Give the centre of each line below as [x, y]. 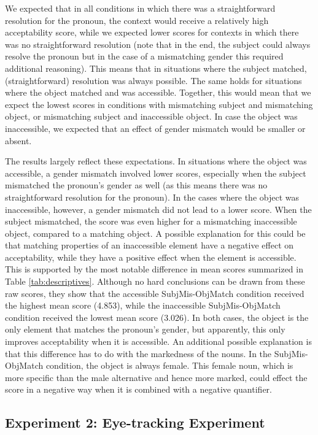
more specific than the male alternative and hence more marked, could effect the [156, 377]
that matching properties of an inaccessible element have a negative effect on [149, 245]
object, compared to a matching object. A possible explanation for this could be [155, 233]
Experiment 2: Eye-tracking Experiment [135, 422]
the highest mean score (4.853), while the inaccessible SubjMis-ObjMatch [143, 305]
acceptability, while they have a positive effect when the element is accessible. [151, 257]
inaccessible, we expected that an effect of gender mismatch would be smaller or [155, 128]
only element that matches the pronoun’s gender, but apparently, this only [145, 329]
